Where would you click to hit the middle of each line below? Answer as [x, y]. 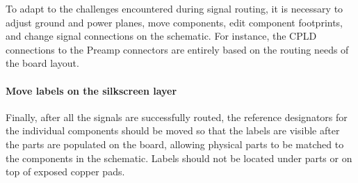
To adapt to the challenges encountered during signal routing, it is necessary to [174, 8]
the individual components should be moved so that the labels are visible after [173, 130]
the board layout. [42, 63]
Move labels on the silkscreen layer [91, 90]
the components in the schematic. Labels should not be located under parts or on [179, 158]
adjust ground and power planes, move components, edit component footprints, [174, 22]
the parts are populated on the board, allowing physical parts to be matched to [175, 144]
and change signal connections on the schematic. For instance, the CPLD [161, 36]
